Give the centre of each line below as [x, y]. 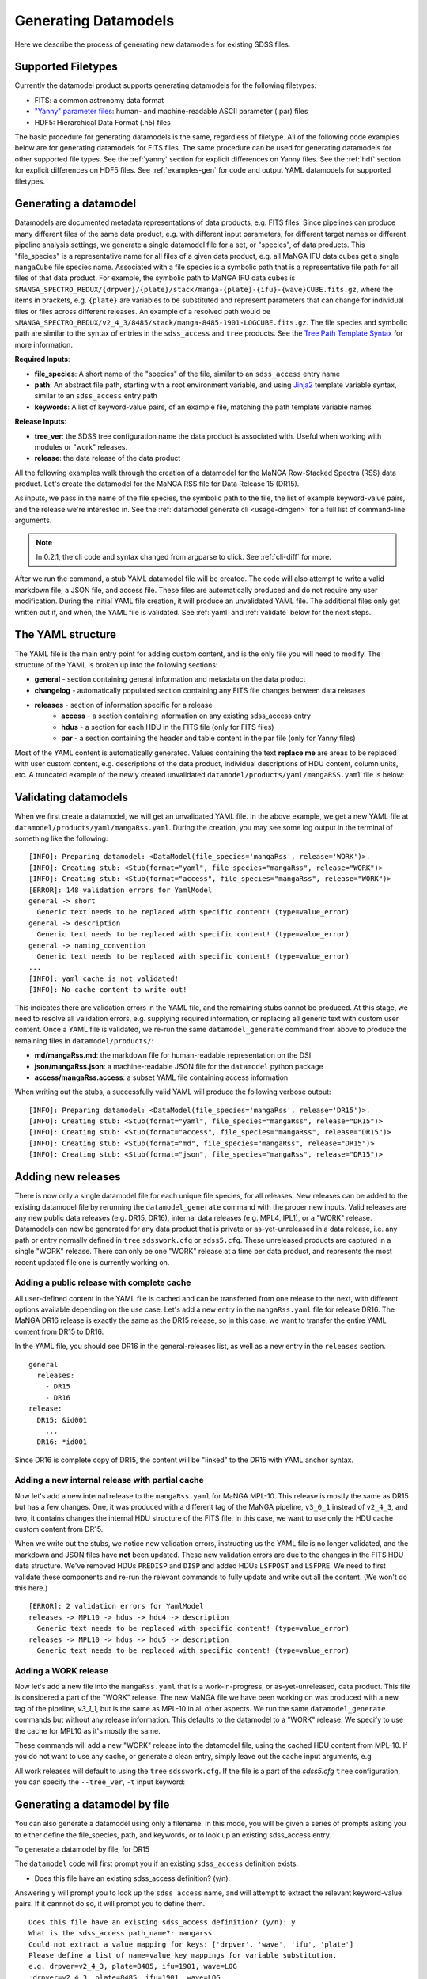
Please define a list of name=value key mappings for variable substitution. [183, 1956]
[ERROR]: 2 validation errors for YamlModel [117, 1606]
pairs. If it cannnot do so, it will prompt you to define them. [110, 1904]
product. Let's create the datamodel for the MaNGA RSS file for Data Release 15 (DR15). [157, 484]
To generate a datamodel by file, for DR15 [82, 1849]
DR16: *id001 [62, 1442]
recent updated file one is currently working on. [92, 1262]
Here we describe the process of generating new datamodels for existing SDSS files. [153, 44]
